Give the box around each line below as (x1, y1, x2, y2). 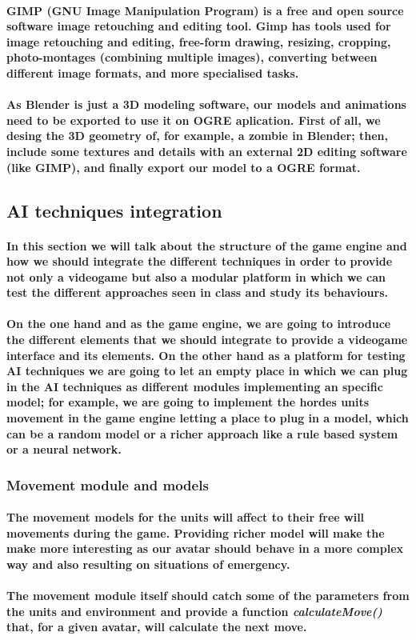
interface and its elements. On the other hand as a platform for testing (6, 346, 406, 363)
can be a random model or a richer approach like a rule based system (6, 425, 398, 442)
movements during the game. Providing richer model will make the (6, 524, 385, 541)
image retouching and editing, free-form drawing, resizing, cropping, (6, 33, 391, 50)
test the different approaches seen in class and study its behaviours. (6, 284, 388, 301)
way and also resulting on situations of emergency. (6, 556, 290, 573)
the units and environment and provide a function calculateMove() (6, 602, 382, 619)
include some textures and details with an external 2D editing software (6, 142, 407, 159)
